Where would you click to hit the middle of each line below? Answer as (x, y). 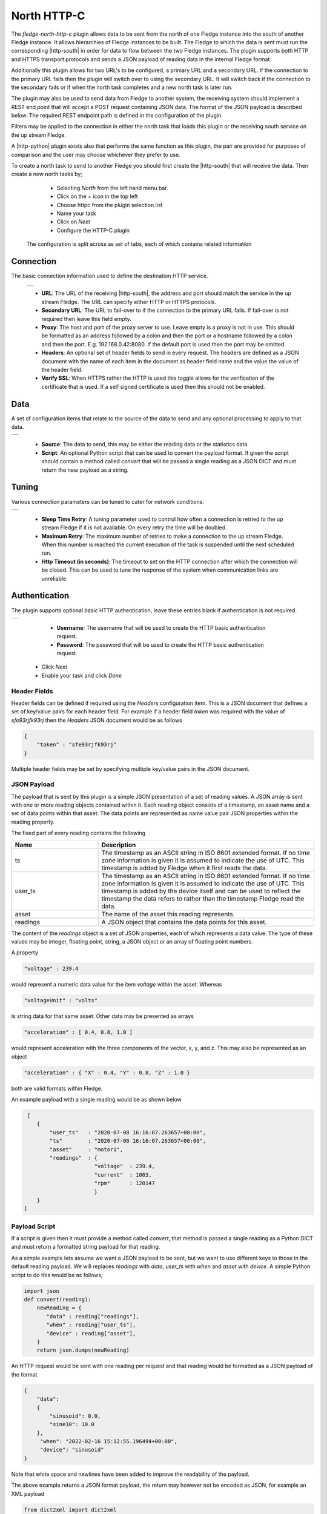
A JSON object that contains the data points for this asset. (184, 922)
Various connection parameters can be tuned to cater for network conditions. (107, 501)
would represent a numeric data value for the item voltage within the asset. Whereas (117, 985)
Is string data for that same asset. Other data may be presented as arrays (102, 1016)
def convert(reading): (58, 1300)
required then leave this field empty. (86, 319)
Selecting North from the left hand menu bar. (113, 188)
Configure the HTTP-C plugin (93, 230)
